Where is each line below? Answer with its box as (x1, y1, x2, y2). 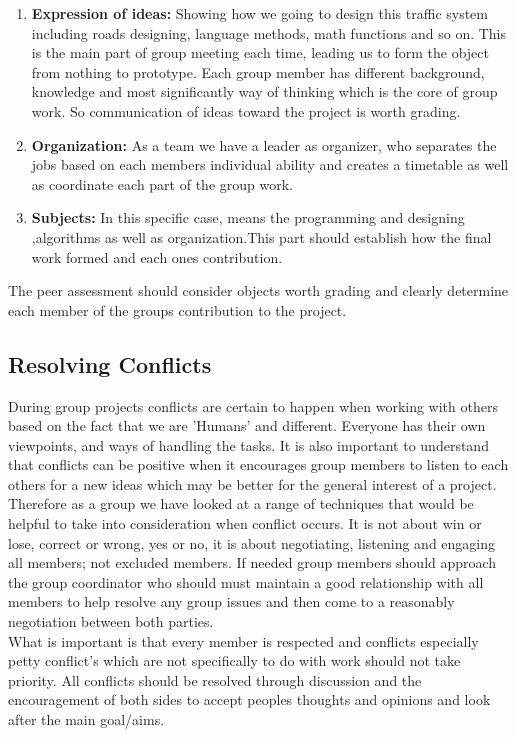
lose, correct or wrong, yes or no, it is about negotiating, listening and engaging (8, 532, 496, 553)
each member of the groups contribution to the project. (8, 299, 347, 320)
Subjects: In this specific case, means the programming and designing (31, 207, 465, 228)
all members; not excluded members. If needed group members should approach (8, 552, 497, 573)
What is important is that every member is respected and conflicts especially (8, 630, 479, 651)
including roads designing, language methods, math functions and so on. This (31, 22, 507, 43)
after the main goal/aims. (8, 709, 165, 730)
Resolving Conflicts (8, 348, 212, 379)
